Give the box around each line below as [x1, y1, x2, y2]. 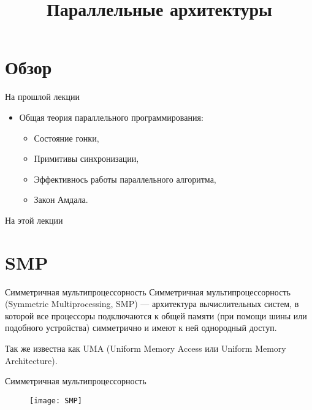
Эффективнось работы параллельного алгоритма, [34, 172, 216, 185]
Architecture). [5, 354, 58, 366]
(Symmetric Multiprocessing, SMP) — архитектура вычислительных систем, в [5, 297, 299, 310]
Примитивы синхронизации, [34, 152, 139, 165]
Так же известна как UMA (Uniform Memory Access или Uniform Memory [5, 341, 286, 354]
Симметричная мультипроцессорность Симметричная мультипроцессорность [5, 285, 291, 298]
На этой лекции [5, 213, 63, 226]
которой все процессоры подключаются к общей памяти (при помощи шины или [5, 309, 307, 322]
